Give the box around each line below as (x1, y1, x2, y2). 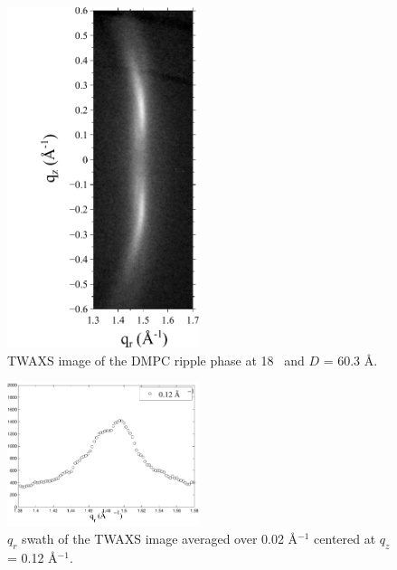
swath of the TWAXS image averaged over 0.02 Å (22, 528, 298, 547)
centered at (314, 528, 376, 547)
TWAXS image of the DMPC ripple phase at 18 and (7, 350, 305, 369)
